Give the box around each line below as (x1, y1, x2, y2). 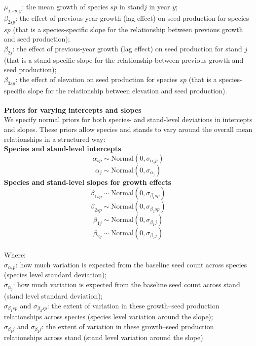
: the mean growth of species (22, 1, 109, 11)
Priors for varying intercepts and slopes (4, 104, 142, 115)
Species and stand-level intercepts (4, 143, 121, 154)
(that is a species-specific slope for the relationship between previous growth (13, 24, 243, 34)
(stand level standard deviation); (4, 291, 103, 301)
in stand (119, 1, 145, 11)
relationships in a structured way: (4, 133, 106, 144)
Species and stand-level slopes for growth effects (4, 176, 172, 187)
